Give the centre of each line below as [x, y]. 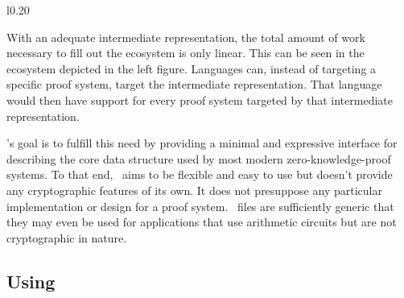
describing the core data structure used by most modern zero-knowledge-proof [199, 158]
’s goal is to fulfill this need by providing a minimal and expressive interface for [202, 143]
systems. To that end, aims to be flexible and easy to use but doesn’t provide [200, 174]
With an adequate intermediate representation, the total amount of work [186, 37]
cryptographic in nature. [67, 237]
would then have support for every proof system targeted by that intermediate [200, 99]
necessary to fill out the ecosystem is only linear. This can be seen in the [186, 53]
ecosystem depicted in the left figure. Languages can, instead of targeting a [192, 68]
